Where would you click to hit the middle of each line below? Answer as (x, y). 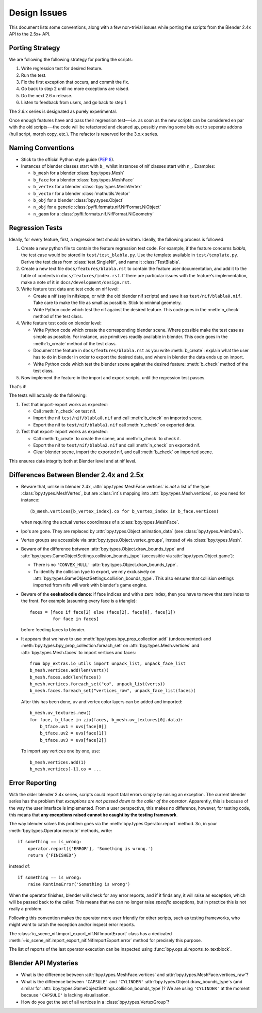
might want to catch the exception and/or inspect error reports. (72, 924)
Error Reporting (33, 783)
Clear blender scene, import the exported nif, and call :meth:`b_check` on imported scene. (123, 452)
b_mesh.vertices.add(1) (58, 762)
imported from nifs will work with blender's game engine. (90, 585)
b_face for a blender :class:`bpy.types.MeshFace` (84, 179)
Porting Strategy (34, 48)
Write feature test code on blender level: (61, 323)
